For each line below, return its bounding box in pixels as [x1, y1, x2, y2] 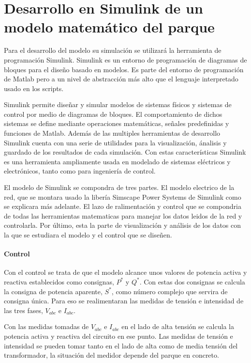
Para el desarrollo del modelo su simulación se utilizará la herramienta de [4, 45, 221, 55]
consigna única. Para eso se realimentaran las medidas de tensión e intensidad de [4, 296, 244, 306]
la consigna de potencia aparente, [4, 286, 103, 296]
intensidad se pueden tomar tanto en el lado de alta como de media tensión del [4, 340, 238, 350]
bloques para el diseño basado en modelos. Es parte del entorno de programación [4, 64, 244, 74]
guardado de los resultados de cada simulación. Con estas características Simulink [4, 147, 246, 157]
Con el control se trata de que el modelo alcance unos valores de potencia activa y [4, 267, 247, 277]
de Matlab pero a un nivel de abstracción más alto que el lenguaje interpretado [4, 74, 238, 84]
